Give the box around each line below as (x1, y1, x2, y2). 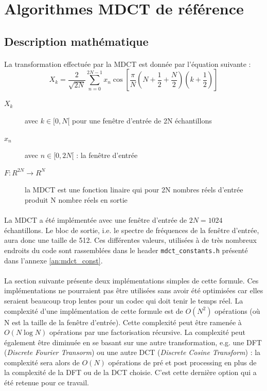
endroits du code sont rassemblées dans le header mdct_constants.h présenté (4, 244, 248, 255)
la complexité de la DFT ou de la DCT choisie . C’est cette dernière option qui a (4, 367, 257, 378)
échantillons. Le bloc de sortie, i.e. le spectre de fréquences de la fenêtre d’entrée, (4, 224, 259, 235)
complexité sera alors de (4, 357, 80, 367)
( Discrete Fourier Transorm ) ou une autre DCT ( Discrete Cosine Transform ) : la (4, 347, 261, 358)
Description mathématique (4, 33, 149, 49)
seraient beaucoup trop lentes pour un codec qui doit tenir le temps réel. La (4, 295, 243, 306)
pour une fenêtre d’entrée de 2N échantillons (72, 115, 212, 126)
